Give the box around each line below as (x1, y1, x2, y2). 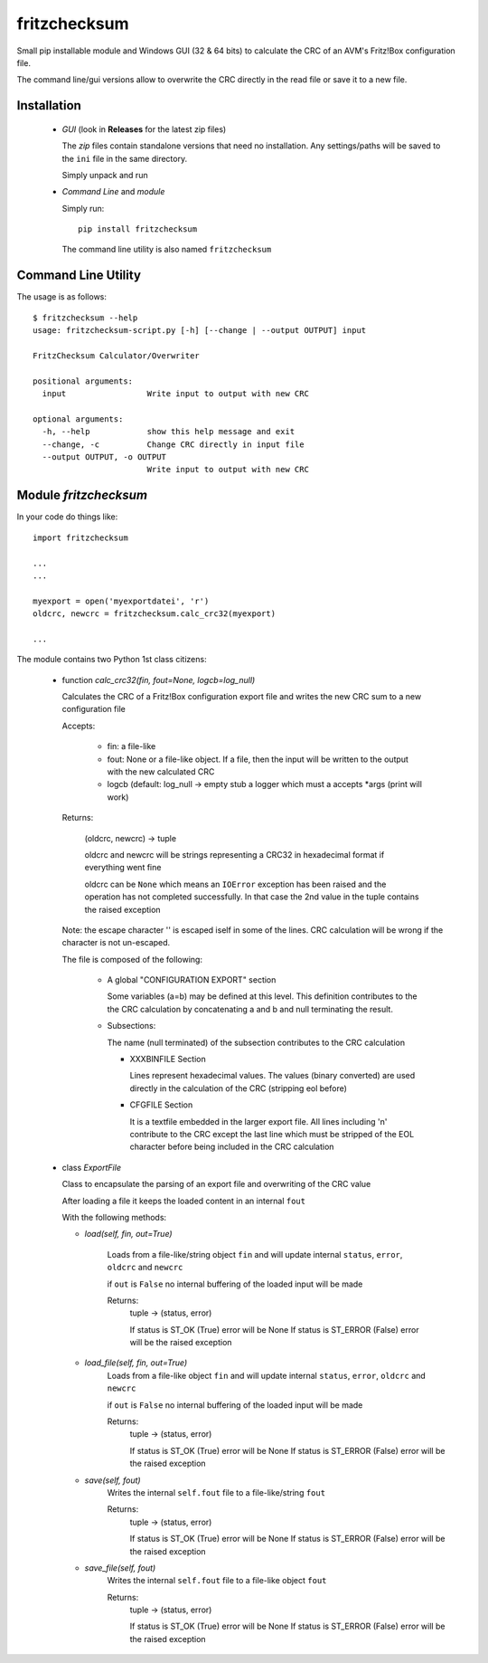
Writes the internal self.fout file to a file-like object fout (107, 1575, 327, 1586)
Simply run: (61, 203, 105, 214)
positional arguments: (33, 375, 134, 386)
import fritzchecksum (33, 532, 128, 543)
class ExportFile (61, 1162, 122, 1173)
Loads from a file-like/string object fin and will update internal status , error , (107, 1249, 403, 1259)
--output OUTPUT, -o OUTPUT (42, 452, 167, 462)
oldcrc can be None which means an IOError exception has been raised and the (84, 879, 387, 889)
